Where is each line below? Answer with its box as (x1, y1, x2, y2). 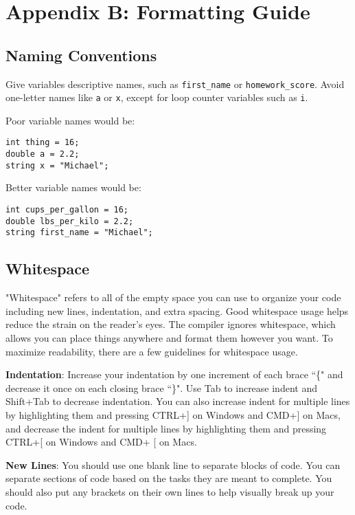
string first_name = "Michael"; (5, 228, 153, 238)
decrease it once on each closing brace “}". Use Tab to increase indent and (5, 380, 317, 395)
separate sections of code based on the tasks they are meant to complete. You (5, 471, 332, 485)
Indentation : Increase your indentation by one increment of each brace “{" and (5, 367, 343, 382)
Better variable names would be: (5, 180, 141, 195)
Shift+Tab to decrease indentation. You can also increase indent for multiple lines (5, 394, 350, 408)
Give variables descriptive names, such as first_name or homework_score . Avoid (5, 76, 345, 91)
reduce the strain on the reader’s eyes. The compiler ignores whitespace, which (5, 317, 336, 331)
